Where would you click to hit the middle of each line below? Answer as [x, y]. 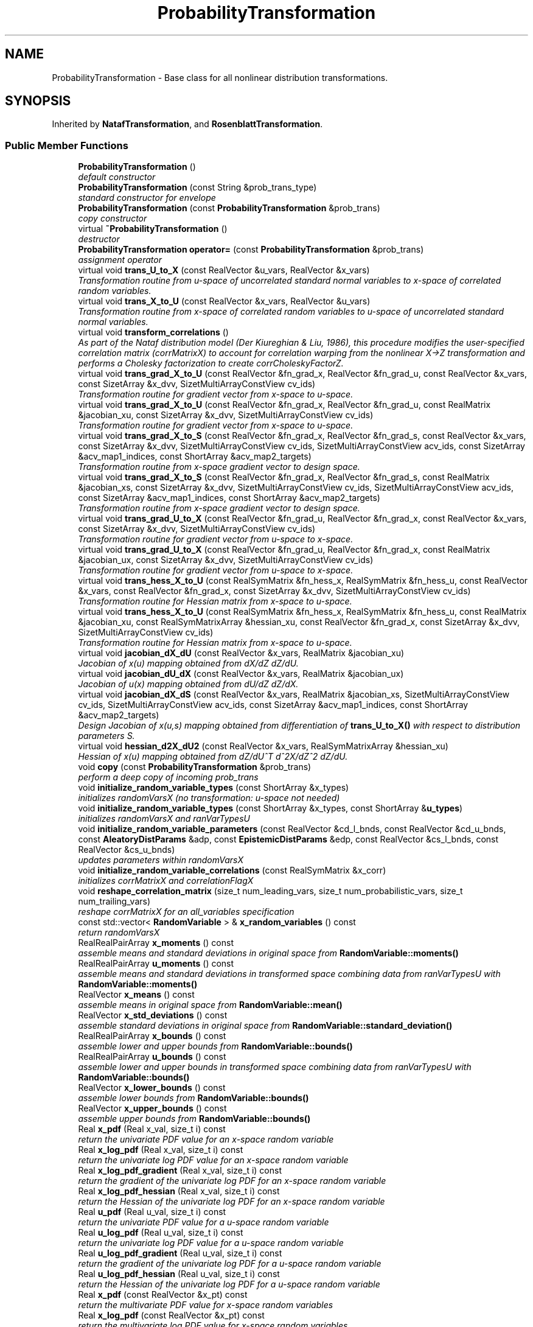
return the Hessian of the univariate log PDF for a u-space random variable [229, 1284]
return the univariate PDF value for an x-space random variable [206, 1140]
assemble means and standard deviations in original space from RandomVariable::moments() [268, 953]
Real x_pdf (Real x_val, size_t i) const [152, 1129]
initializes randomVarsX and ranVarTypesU [164, 819]
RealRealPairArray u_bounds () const [152, 1057]
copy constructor [113, 219]
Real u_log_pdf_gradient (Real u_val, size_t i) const [180, 1253]
